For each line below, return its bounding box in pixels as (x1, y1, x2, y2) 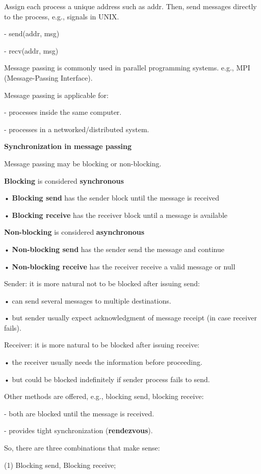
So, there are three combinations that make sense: (4, 442, 160, 453)
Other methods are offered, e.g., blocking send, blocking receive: (4, 391, 204, 402)
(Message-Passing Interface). (4, 72, 93, 83)
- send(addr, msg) (4, 28, 60, 39)
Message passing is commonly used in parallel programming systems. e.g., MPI (4, 62, 250, 73)
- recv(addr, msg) (4, 45, 59, 56)
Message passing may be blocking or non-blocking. (4, 158, 162, 168)
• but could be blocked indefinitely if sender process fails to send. (4, 373, 210, 384)
